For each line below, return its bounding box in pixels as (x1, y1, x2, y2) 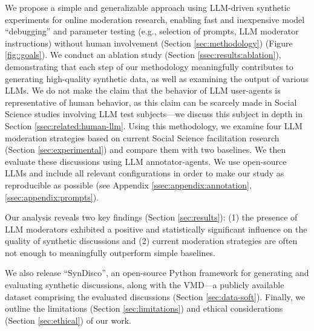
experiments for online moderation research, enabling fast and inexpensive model (5, 13, 305, 25)
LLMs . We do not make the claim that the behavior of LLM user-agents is (5, 84, 281, 97)
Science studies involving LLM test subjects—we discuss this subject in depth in (5, 108, 303, 120)
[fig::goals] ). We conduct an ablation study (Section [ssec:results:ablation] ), (5, 48, 281, 61)
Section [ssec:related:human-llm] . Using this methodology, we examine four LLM (5, 119, 303, 132)
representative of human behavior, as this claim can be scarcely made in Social (5, 95, 297, 108)
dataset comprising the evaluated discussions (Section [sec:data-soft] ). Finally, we (5, 290, 306, 303)
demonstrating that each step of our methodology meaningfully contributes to (5, 60, 293, 72)
